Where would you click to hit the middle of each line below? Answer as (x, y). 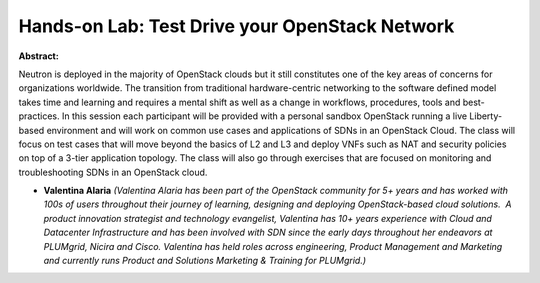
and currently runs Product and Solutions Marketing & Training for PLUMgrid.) (205, 261)
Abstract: (38, 56)
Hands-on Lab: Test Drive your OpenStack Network (236, 26)
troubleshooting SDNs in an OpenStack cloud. (113, 172)
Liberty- (486, 116)
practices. (39, 116)
